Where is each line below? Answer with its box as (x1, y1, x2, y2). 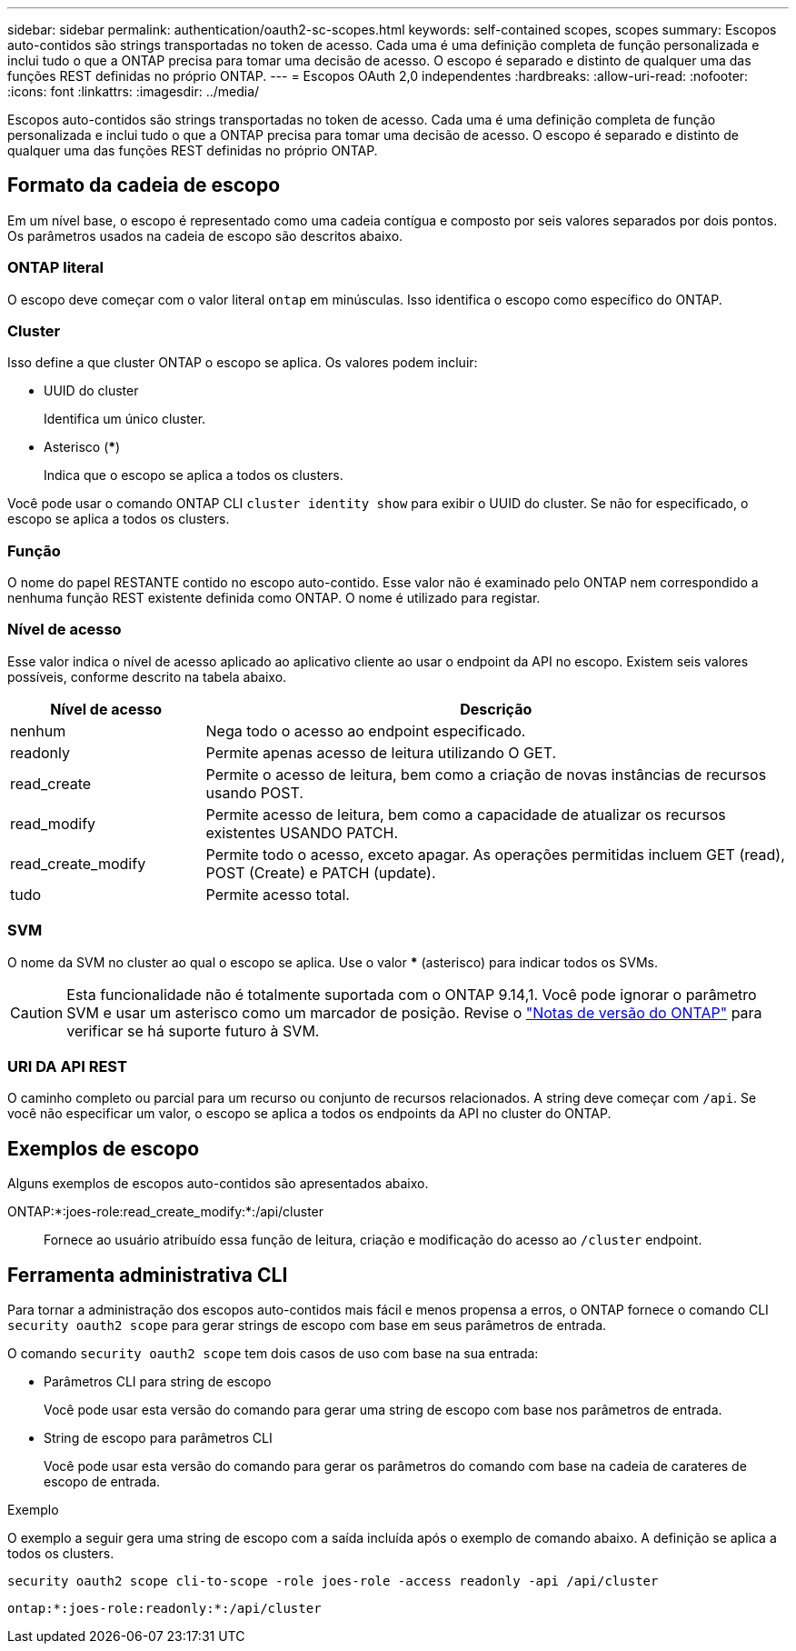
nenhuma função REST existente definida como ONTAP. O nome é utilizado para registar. (7, 590, 541, 606)
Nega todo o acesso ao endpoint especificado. (205, 721, 526, 740)
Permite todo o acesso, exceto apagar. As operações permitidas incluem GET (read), (205, 845, 785, 864)
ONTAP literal (7, 258, 104, 277)
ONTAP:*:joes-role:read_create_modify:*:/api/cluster (7, 1204, 324, 1220)
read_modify (10, 814, 96, 833)
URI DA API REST (7, 1056, 127, 1076)
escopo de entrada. (44, 1474, 161, 1490)
